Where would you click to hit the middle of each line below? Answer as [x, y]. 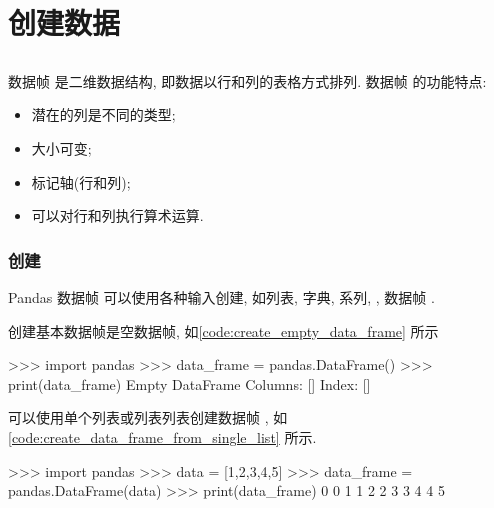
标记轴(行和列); [81, 181]
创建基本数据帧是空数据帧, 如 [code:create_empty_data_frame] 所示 [223, 330]
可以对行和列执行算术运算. [117, 215]
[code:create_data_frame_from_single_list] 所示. [162, 436]
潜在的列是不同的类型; [103, 114]
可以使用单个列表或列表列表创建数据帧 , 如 [148, 417]
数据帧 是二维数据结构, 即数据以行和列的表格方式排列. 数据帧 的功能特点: [247, 80]
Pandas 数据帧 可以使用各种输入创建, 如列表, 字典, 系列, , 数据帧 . [221, 296]
